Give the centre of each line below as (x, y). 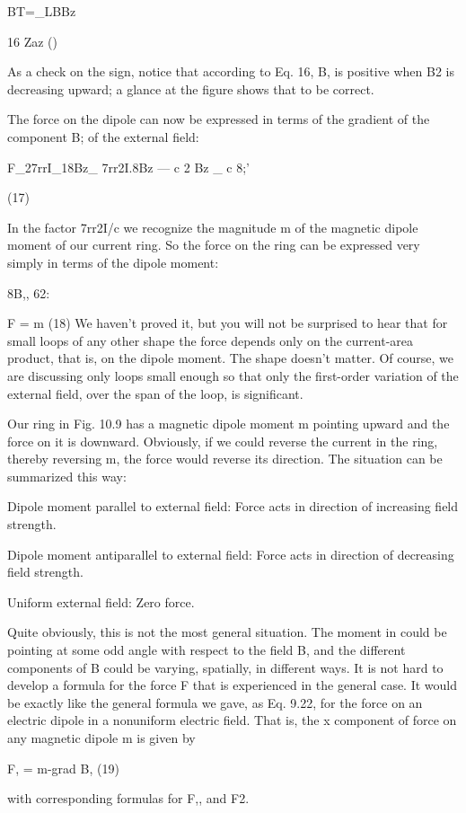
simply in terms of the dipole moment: (113, 262)
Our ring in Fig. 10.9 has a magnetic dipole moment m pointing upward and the (229, 424)
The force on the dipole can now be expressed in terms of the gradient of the (219, 119)
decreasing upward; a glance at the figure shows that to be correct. (191, 88)
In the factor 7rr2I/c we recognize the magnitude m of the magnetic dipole (213, 227)
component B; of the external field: (103, 136)
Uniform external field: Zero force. (101, 601)
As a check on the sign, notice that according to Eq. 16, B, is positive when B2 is (231, 71)
